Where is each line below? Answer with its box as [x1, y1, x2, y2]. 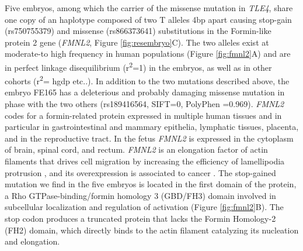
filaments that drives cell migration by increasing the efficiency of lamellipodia [5, 155, 285, 167]
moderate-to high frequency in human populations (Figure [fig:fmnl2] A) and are [5, 47, 291, 60]
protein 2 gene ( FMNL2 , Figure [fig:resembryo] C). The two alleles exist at [5, 36, 269, 48]
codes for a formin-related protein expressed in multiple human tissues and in [5, 109, 282, 121]
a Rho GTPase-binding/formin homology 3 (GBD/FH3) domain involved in [5, 189, 276, 201]
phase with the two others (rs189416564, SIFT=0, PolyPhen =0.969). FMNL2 [5, 98, 284, 110]
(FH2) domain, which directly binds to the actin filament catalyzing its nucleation [5, 224, 299, 236]
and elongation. [5, 235, 60, 247]
